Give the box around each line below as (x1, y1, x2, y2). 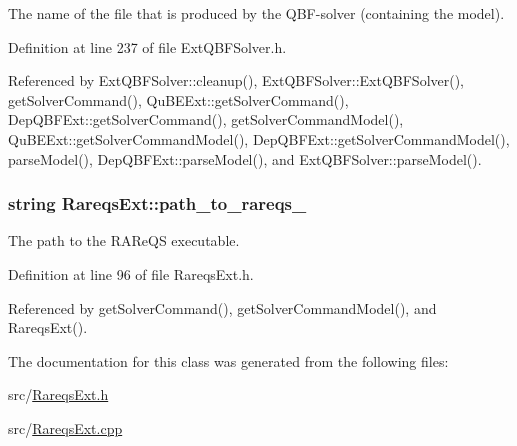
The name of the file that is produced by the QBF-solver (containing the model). (8, 3, 505, 23)
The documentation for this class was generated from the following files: (8, 350, 449, 371)
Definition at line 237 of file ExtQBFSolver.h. (8, 36, 287, 57)
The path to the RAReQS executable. (8, 230, 240, 251)
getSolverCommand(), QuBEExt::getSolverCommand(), (8, 89, 349, 110)
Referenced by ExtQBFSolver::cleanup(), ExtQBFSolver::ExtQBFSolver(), (8, 70, 465, 91)
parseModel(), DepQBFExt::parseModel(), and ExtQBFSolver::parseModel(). (8, 148, 482, 169)
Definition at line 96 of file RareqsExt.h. (8, 263, 254, 284)
